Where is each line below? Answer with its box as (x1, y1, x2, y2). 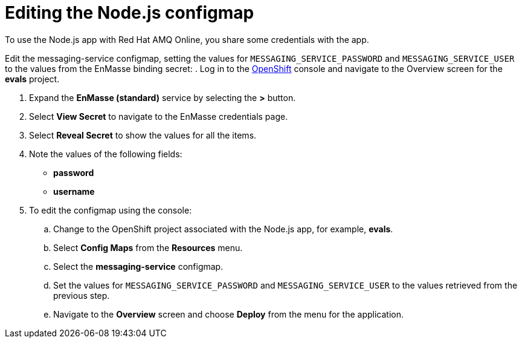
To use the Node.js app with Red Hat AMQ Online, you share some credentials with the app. (5, 34, 369, 45)
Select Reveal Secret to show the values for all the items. (29, 129, 257, 140)
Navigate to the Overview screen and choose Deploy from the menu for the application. (53, 309, 404, 319)
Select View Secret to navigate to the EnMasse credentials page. (29, 111, 288, 122)
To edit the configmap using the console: (29, 204, 192, 215)
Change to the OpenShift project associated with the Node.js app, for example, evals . (53, 223, 393, 234)
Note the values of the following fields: (29, 148, 182, 159)
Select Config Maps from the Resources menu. (53, 242, 243, 253)
